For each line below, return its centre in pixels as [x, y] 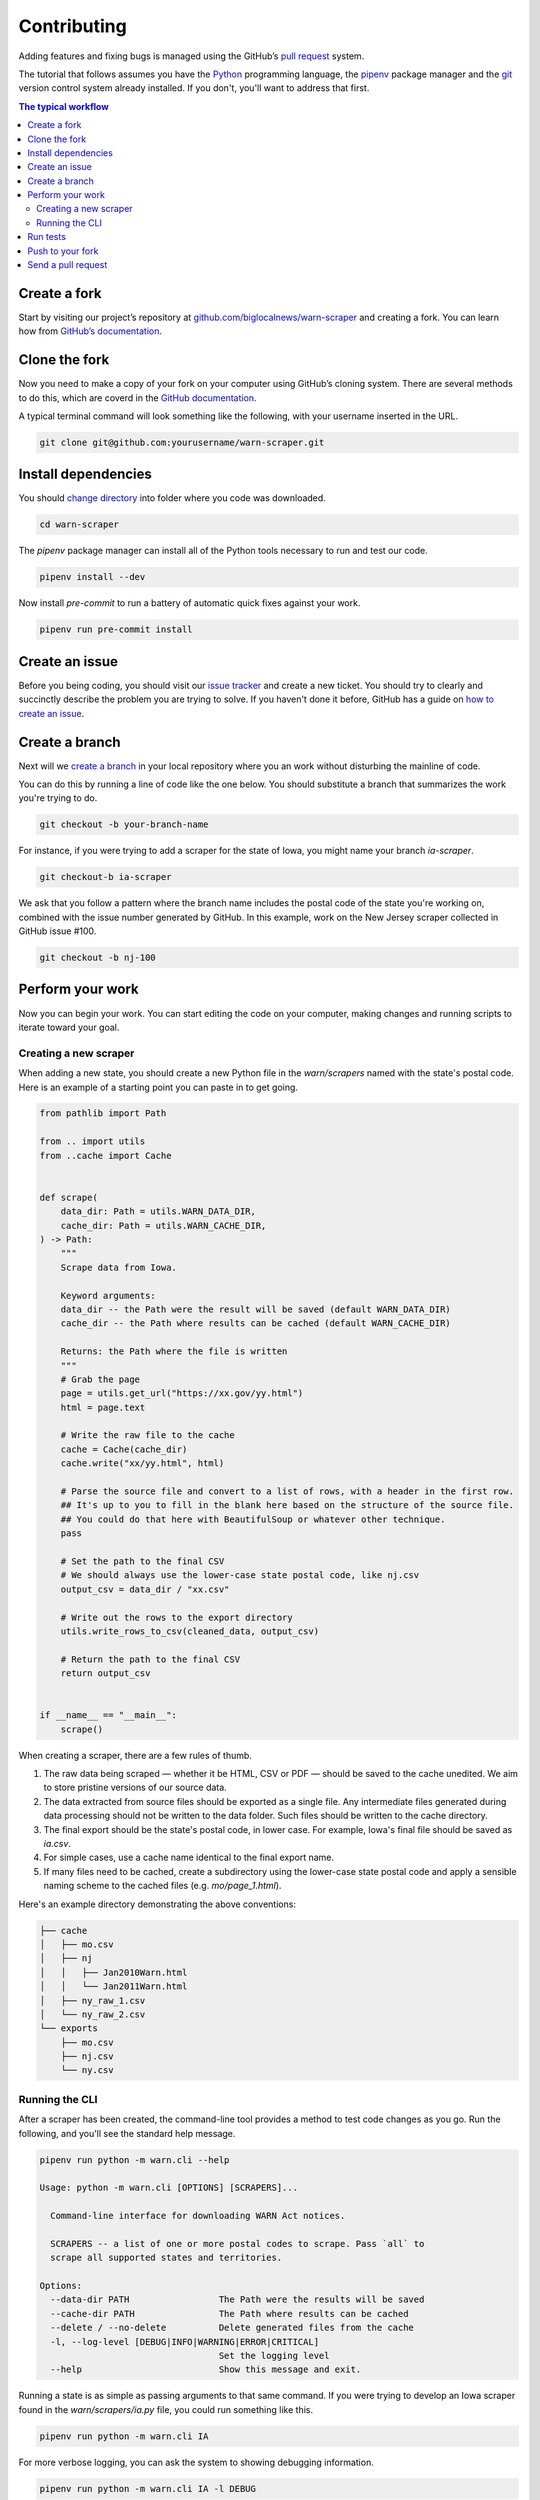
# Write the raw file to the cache [147, 1435]
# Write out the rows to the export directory [177, 1617]
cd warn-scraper [79, 524]
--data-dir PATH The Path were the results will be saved [237, 2299]
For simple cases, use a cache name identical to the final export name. [189, 1857]
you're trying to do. [58, 798]
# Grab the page [100, 1379]
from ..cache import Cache [105, 1155]
